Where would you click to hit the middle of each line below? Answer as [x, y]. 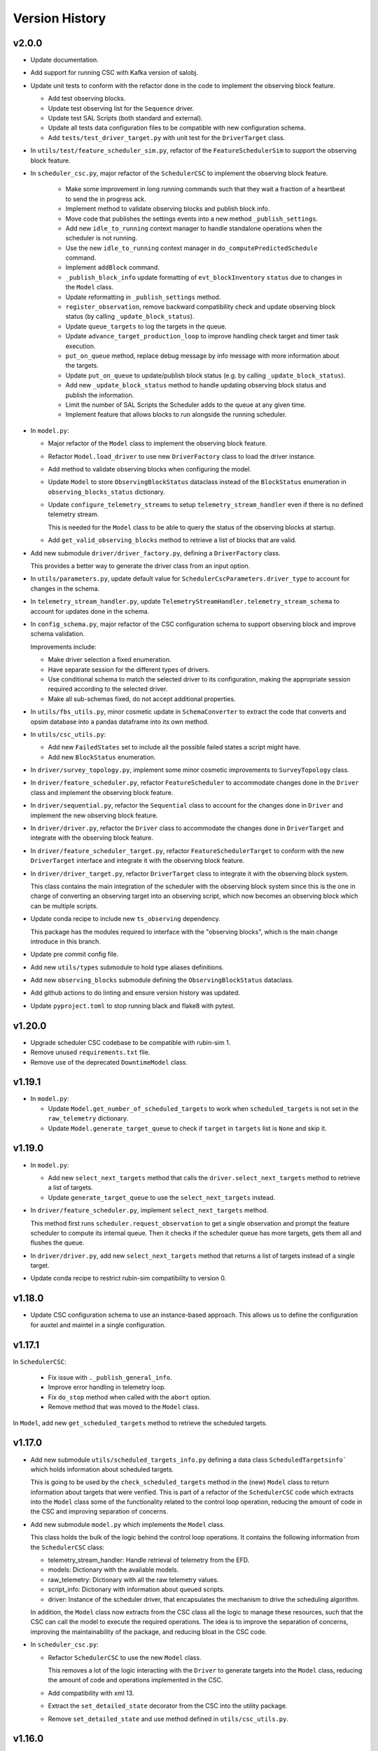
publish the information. [100, 395]
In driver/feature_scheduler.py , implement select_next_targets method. [149, 1210]
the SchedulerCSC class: [68, 1547]
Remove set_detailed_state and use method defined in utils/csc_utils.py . [168, 1719]
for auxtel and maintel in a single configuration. [98, 1324]
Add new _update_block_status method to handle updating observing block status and [196, 385]
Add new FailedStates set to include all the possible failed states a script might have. [174, 747]
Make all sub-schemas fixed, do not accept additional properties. [142, 699]
